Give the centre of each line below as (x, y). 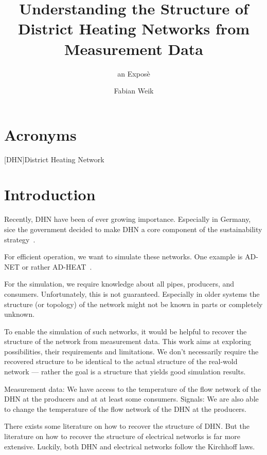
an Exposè (134, 73)
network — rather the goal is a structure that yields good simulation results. (125, 372)
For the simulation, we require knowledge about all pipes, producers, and (119, 284)
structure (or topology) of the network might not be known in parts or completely (133, 304)
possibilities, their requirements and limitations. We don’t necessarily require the (131, 351)
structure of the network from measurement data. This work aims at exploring (128, 341)
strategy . (20, 239)
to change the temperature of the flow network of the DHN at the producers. (126, 409)
